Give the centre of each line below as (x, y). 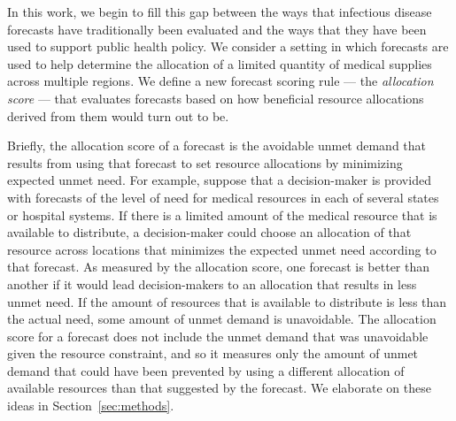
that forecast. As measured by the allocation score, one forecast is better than (219, 267)
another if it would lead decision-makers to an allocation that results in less (212, 283)
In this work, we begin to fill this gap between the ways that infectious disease (220, 11)
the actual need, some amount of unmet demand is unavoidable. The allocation (222, 319)
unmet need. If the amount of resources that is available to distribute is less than (227, 301)
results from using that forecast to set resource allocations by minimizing (205, 162)
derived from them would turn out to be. (118, 115)
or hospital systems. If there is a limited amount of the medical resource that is (222, 214)
